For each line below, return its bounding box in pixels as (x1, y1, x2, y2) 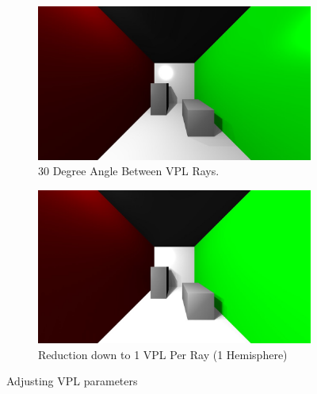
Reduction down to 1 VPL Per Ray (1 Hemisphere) (38, 346, 288, 362)
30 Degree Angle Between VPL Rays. (38, 163, 220, 179)
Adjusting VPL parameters (6, 373, 138, 389)
